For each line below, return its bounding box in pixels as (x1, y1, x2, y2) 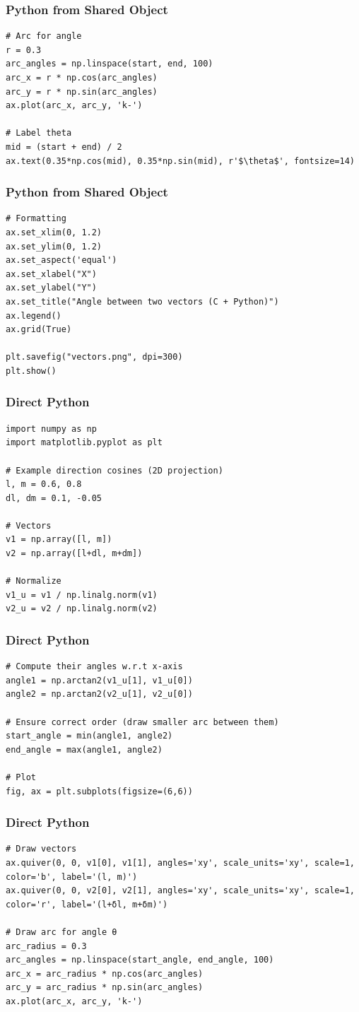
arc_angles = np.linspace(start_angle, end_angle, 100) (6, 955, 274, 965)
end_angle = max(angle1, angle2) (6, 744, 163, 755)
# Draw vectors (6, 844, 77, 854)
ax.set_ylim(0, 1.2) (6, 241, 102, 252)
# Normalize (6, 576, 61, 587)
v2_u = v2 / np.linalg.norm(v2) (6, 604, 158, 614)
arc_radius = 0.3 (6, 941, 87, 951)
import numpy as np (6, 423, 97, 434)
